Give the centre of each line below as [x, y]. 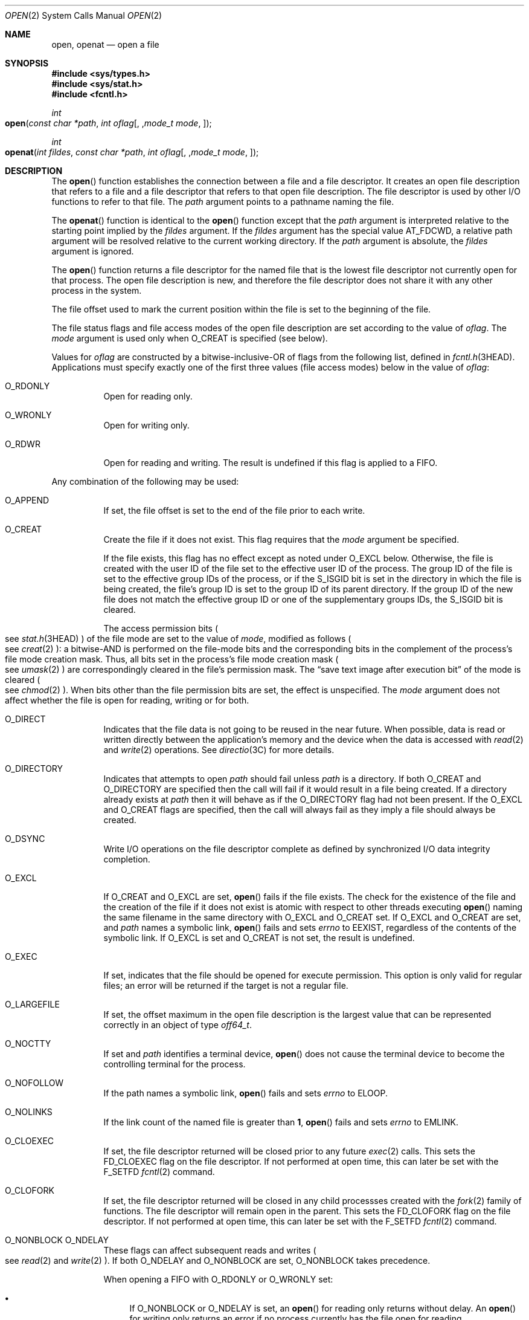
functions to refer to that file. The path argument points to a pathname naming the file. [223, 202]
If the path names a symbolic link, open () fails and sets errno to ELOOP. [246, 1093]
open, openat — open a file [105, 44]
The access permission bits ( [161, 628]
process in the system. [97, 290]
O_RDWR [23, 444]
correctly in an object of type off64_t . [178, 1025]
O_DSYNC [25, 839]
